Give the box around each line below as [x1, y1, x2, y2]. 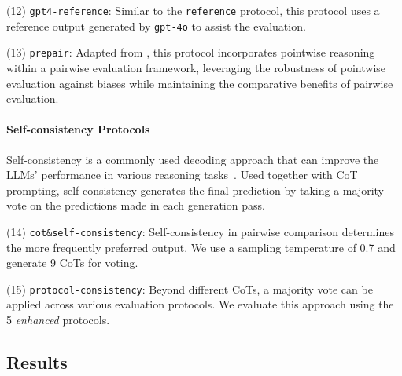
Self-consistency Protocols [6, 121, 150, 137]
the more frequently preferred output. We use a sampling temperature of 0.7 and [6, 239, 396, 255]
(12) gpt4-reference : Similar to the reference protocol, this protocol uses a [6, 2, 380, 18]
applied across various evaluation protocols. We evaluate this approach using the [6, 296, 394, 312]
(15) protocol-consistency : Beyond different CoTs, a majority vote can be [6, 280, 373, 297]
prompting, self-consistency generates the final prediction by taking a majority [6, 181, 384, 198]
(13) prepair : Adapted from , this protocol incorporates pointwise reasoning [6, 44, 375, 60]
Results [6, 350, 68, 374]
